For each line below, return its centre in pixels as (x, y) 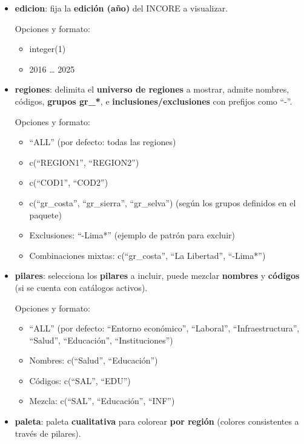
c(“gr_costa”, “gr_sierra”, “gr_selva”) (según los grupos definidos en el (163, 202)
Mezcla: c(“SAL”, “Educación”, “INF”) (102, 401)
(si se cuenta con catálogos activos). (81, 287)
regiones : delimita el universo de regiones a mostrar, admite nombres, (152, 89)
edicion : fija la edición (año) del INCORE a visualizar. (121, 8)
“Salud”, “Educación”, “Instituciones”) (101, 340)
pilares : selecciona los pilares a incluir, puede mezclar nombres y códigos (157, 276)
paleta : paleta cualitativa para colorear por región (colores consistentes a (157, 421)
